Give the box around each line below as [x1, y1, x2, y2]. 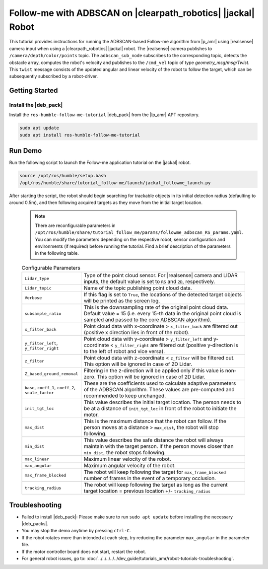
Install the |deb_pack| [9, 102, 63, 109]
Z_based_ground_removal [24, 371, 78, 376]
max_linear [24, 456, 50, 462]
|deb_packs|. [21, 521, 49, 527]
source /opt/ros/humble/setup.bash [19, 173, 106, 179]
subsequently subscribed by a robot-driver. [9, 73, 98, 79]
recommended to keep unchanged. [83, 392, 166, 399]
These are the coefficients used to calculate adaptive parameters [83, 380, 236, 387]
